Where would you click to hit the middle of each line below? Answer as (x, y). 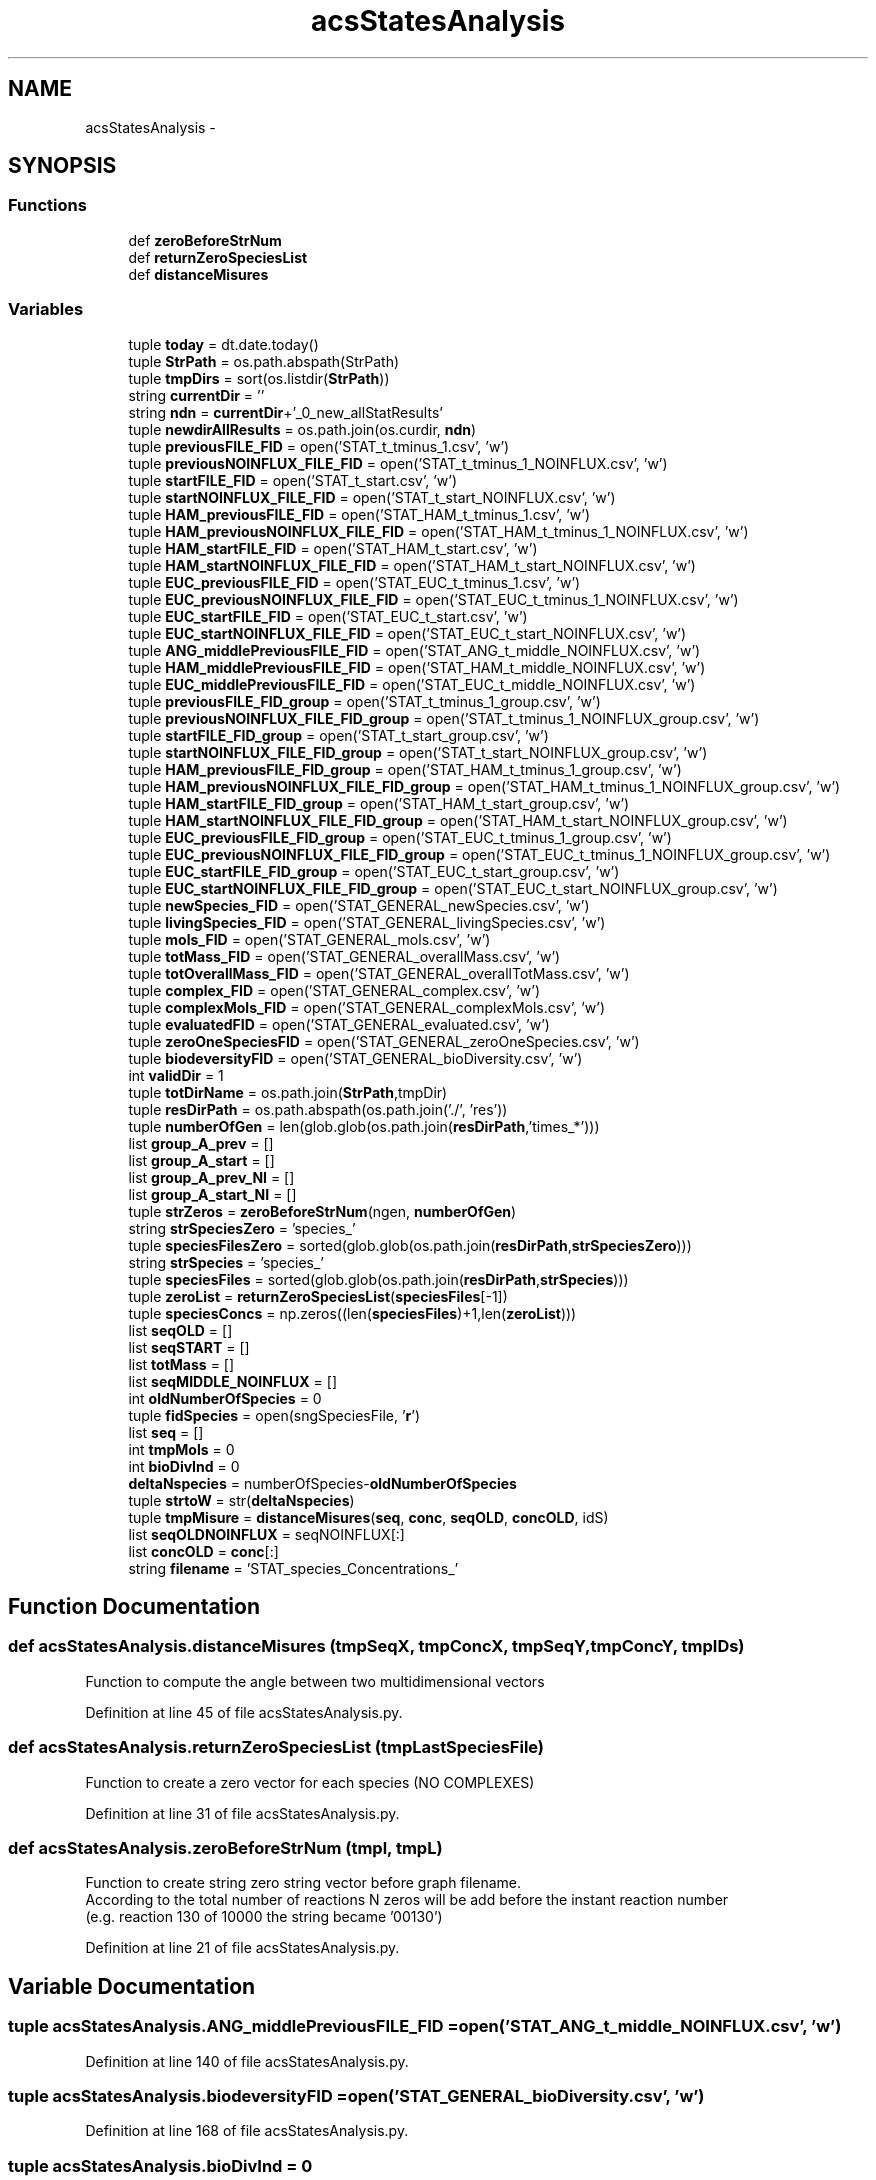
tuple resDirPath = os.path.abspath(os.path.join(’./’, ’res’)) (318, 1109)
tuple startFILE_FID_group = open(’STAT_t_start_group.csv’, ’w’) (338, 735)
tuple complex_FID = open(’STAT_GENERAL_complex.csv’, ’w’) (334, 990)
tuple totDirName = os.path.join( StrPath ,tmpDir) (288, 1092)
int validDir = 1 (176, 1075)
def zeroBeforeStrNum (205, 240)
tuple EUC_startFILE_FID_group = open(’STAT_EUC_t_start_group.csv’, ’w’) (374, 871)
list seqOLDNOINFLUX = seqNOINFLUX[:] (266, 1534)
